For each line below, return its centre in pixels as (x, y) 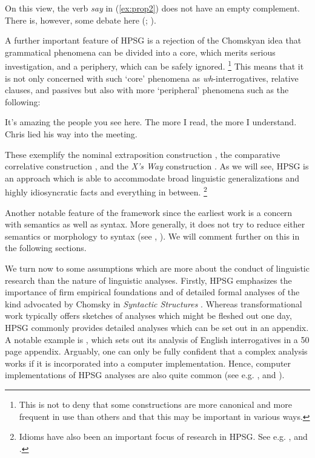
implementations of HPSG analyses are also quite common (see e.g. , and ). (145, 375)
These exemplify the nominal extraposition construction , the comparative (143, 154)
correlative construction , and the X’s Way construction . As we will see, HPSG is (157, 166)
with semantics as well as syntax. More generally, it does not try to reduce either (155, 224)
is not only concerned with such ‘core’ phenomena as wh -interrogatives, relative (152, 78)
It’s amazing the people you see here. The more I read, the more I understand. (151, 122)
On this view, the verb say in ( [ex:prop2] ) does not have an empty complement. (152, 8)
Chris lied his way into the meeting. (71, 134)
